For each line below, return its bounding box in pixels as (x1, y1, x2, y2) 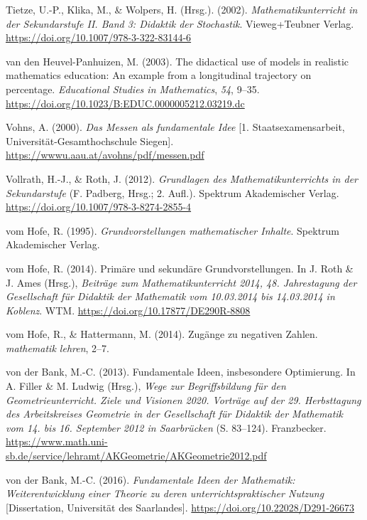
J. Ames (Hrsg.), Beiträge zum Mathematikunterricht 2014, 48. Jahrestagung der (6, 275, 357, 290)
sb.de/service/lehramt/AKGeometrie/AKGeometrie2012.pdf (6, 448, 267, 463)
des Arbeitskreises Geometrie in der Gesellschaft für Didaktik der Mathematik (6, 406, 344, 421)
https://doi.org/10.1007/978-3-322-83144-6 (6, 30, 192, 45)
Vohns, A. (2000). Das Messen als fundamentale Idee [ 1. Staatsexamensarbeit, (6, 120, 345, 134)
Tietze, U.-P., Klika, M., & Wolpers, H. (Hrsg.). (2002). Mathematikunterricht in (6, 2, 358, 16)
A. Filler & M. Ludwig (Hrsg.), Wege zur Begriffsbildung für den (6, 378, 286, 393)
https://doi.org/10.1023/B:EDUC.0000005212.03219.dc (6, 95, 245, 110)
